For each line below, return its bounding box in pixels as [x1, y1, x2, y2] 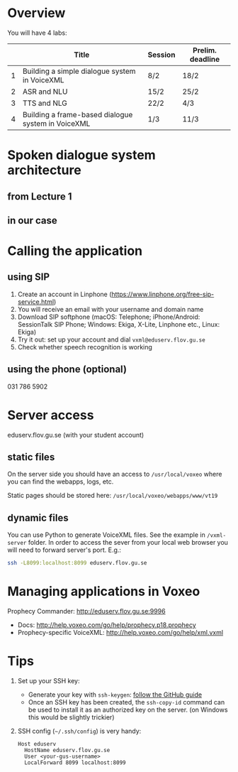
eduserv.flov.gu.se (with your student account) [7, 430, 144, 439]
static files [7, 451, 55, 463]
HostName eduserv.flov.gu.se [24, 747, 110, 754]
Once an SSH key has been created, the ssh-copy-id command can [28, 698, 225, 707]
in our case [7, 214, 58, 227]
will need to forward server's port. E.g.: [7, 545, 122, 555]
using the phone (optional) [7, 364, 127, 376]
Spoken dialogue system [7, 147, 156, 163]
